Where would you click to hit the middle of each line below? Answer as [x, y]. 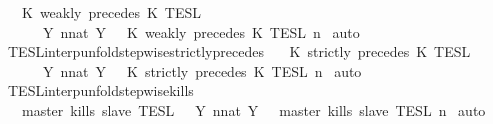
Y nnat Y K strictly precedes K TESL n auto [202, 70]
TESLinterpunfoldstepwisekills [100, 90]
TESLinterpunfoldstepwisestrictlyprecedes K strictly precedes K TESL [239, 51]
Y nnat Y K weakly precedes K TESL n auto [201, 31]
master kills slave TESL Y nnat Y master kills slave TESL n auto [253, 109]
